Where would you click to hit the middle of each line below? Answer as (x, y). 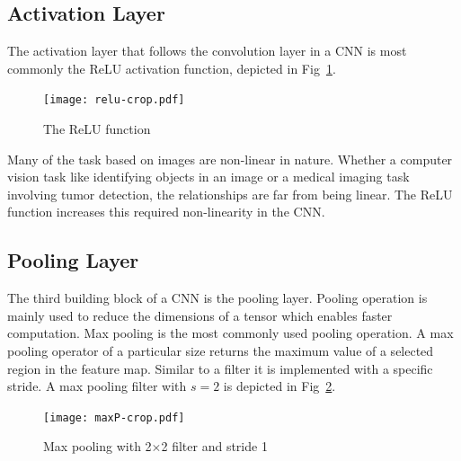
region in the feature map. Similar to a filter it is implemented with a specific (220, 368)
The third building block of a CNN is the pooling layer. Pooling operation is (217, 298)
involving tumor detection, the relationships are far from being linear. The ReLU (230, 194)
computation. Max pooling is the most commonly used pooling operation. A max (230, 333)
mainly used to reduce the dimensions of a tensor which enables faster (200, 315)
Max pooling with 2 (98, 446)
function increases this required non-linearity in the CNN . (166, 212)
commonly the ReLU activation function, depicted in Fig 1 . (172, 68)
